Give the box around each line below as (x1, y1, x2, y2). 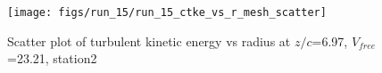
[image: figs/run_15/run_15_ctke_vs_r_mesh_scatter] (7, 6, 327, 19)
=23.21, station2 (7, 49, 97, 68)
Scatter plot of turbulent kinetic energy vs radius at (7, 31, 291, 50)
